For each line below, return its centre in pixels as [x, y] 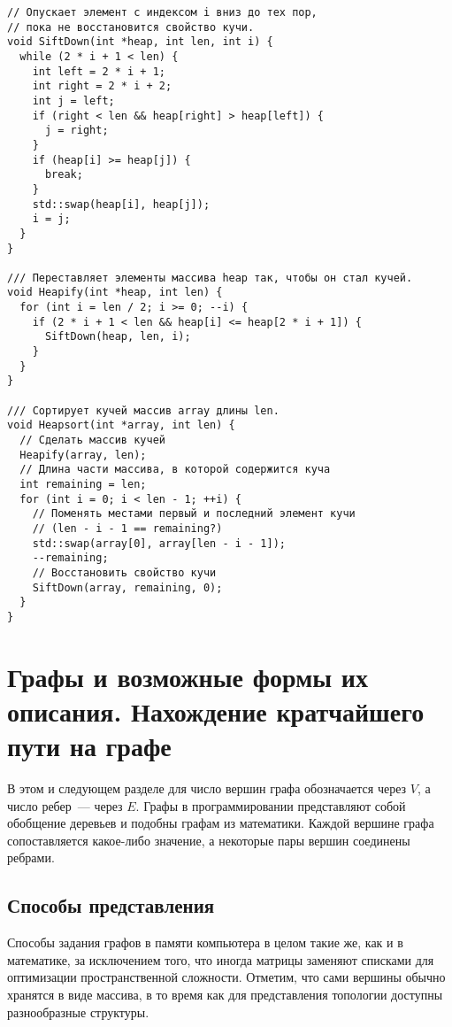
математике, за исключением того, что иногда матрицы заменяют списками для [221, 959]
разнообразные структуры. [78, 1012]
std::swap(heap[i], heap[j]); [121, 204]
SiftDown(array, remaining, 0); [127, 587]
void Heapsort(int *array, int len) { [121, 425]
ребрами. [31, 857]
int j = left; [73, 100]
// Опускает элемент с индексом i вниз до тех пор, [162, 12]
